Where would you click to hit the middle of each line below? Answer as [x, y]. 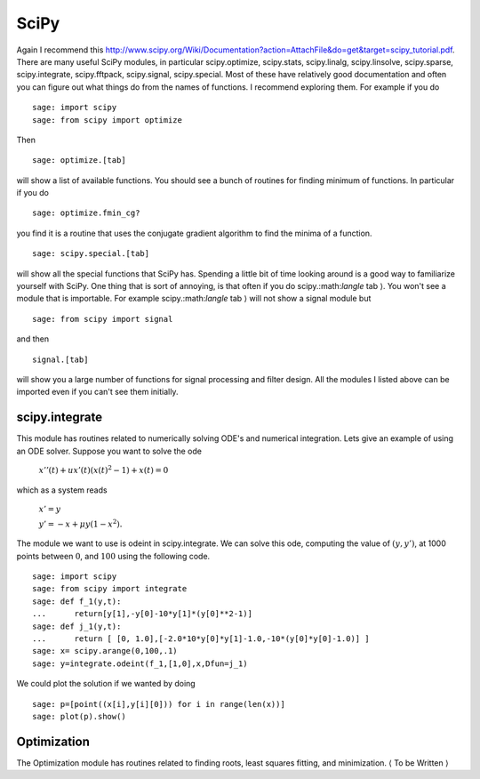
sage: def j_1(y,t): [77, 626]
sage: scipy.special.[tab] [91, 254]
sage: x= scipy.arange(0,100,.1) [105, 651]
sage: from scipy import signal [103, 319]
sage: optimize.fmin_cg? [86, 213]
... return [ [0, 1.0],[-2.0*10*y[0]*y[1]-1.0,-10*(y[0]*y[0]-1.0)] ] [201, 638]
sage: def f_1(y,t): [77, 601]
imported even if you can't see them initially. [97, 392]
